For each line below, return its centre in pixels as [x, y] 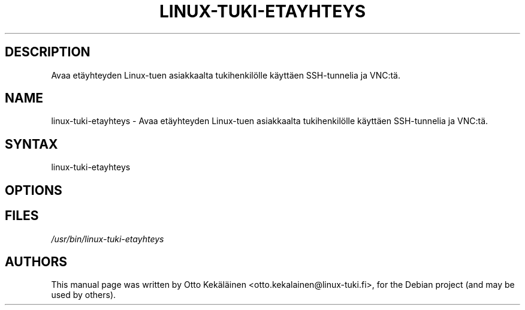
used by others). [84, 295]
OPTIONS [34, 190]
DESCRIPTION [48, 52]
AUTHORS [36, 261]
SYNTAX [31, 144]
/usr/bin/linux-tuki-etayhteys [108, 239]
